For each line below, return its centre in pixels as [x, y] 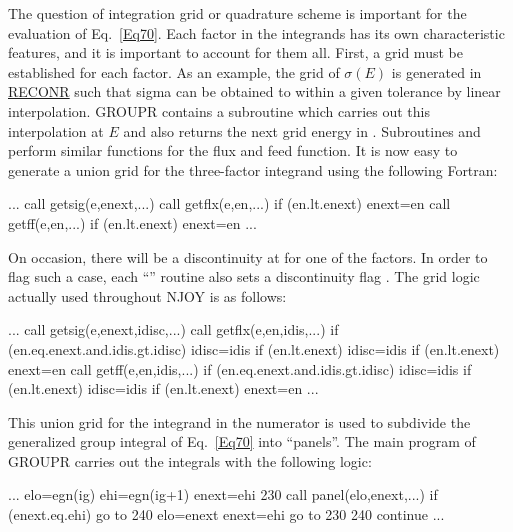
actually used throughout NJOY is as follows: [147, 295]
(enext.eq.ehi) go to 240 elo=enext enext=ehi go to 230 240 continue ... [226, 514]
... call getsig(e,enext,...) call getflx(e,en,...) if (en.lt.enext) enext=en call [229, 203]
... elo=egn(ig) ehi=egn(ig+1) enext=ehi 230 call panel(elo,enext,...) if [223, 494]
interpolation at [56, 130]
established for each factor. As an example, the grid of [174, 71]
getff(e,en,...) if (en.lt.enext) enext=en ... [132, 222]
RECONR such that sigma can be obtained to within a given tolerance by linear [254, 91]
